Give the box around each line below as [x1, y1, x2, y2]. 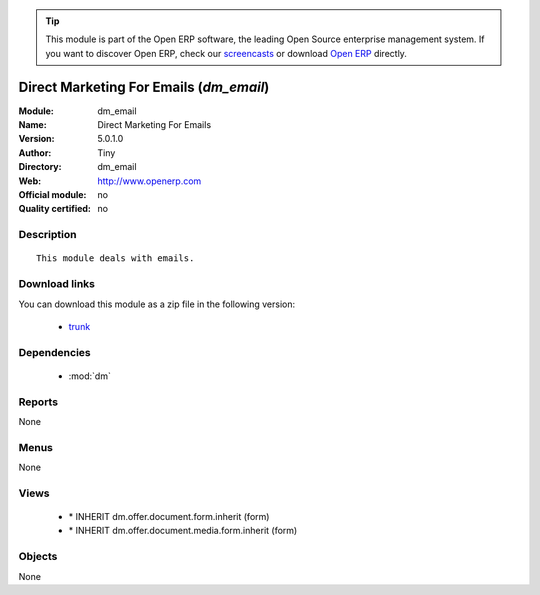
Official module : [18, 189, 87, 201]
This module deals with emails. [36, 253, 195, 264]
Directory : [18, 161, 62, 173]
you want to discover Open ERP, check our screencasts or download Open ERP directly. [45, 47, 407, 59]
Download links [18, 277, 95, 291]
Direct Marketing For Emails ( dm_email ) [18, 78, 270, 95]
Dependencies [18, 345, 92, 359]
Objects [18, 550, 58, 564]
